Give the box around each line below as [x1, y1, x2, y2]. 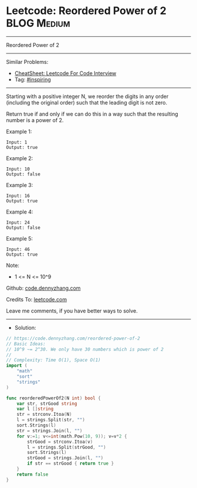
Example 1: [6, 128, 32, 135]
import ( [6, 362, 28, 369]
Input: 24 [6, 219, 30, 225]
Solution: [14, 324, 36, 331]
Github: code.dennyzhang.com [6, 284, 81, 292]
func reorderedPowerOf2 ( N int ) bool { [6, 395, 101, 401]
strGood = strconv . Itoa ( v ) [27, 439, 93, 445]
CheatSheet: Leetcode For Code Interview [14, 69, 117, 77]
